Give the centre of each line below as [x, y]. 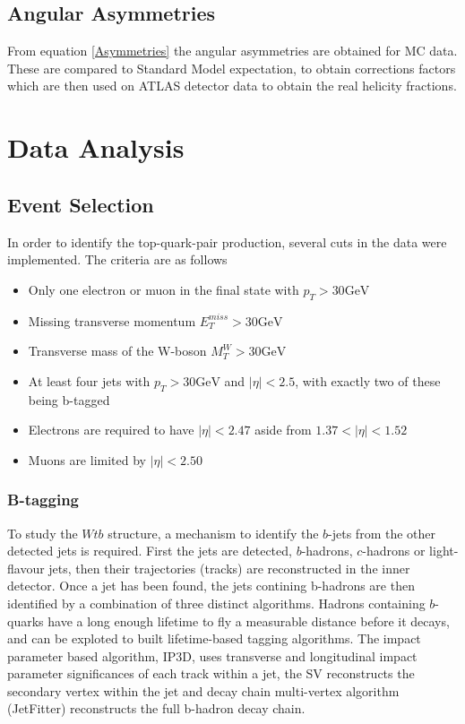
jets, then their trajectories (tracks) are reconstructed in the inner [229, 568]
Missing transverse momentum [112, 320]
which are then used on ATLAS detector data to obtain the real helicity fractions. [232, 86]
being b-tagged [69, 399]
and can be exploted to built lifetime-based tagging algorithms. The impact [214, 638]
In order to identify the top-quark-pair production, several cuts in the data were [227, 241]
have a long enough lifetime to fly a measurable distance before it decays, [249, 621]
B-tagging [43, 500]
